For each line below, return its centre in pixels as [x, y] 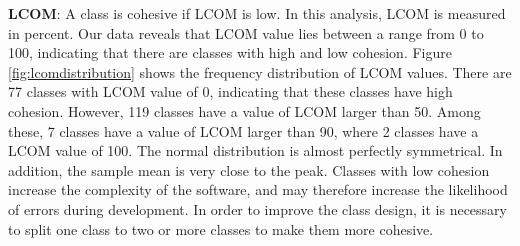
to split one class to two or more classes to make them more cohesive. [221, 228]
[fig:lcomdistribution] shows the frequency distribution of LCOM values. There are [260, 71]
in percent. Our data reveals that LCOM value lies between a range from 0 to [246, 32]
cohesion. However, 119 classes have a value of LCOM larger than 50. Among [244, 110]
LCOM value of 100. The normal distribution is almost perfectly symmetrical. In [255, 150]
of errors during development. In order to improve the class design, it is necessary [257, 208]
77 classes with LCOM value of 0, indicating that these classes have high [230, 91]
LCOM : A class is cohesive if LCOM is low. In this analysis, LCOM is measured [257, 13]
